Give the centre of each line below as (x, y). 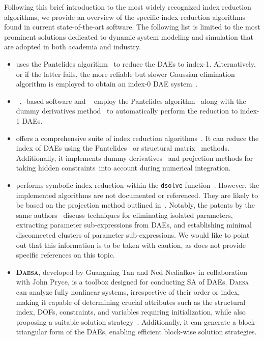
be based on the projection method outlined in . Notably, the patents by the (136, 205)
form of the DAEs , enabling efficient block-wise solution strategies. (153, 332)
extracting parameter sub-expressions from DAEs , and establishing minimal (134, 225)
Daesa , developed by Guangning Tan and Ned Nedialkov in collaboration (131, 272)
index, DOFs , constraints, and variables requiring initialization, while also (131, 312)
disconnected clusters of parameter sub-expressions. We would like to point (133, 234)
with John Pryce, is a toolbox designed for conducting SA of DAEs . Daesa (133, 282)
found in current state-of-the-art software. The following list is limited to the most (132, 27)
